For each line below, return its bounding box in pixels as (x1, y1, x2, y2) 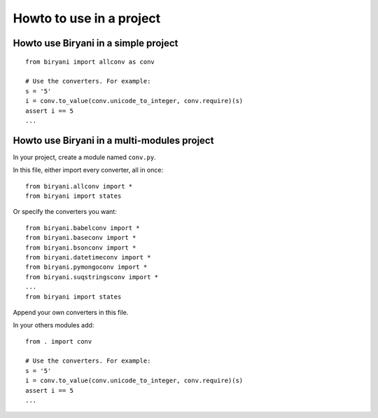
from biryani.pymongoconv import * (25, 263, 148, 271)
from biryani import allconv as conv (25, 58, 155, 66)
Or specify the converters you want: (13, 208, 117, 216)
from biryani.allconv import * (25, 182, 133, 190)
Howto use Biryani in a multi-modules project (13, 134, 214, 147)
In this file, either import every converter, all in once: (13, 166, 164, 175)
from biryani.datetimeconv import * (25, 253, 151, 261)
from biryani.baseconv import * (25, 234, 136, 242)
